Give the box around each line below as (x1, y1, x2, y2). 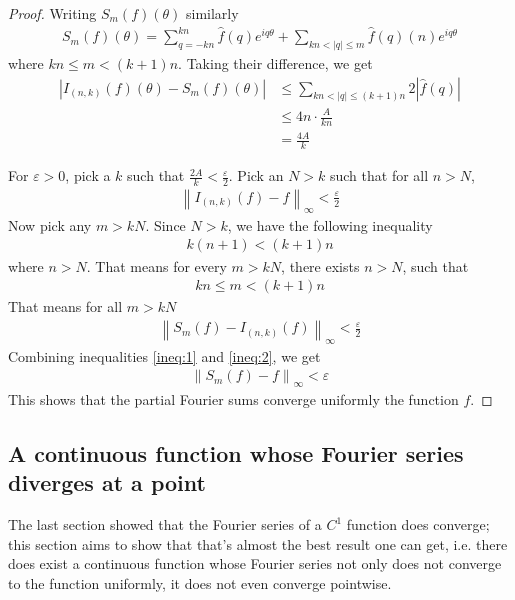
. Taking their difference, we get (178, 52, 373, 73)
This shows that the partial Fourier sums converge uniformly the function (8, 388, 459, 409)
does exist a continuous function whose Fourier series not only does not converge (8, 553, 502, 574)
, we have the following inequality (227, 214, 433, 235)
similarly (185, 3, 239, 23)
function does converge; (346, 514, 490, 535)
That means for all (8, 296, 123, 317)
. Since (145, 214, 186, 235)
